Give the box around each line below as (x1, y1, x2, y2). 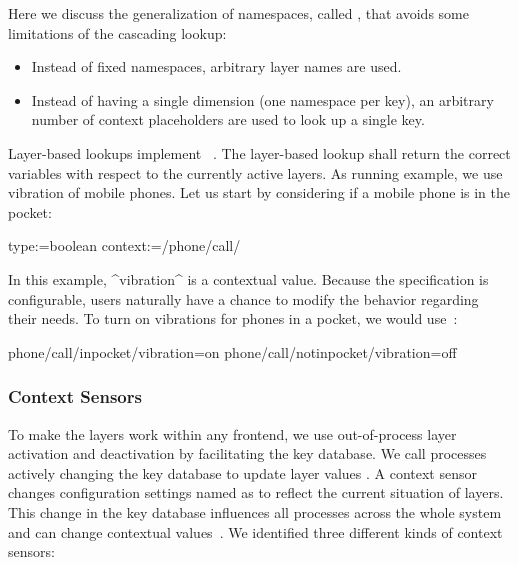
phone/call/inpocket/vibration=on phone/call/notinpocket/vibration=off (8, 341, 457, 362)
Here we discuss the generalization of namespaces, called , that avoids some (8, 3, 469, 23)
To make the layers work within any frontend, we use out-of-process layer (8, 423, 457, 444)
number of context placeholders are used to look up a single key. (31, 109, 425, 130)
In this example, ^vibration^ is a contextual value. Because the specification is (8, 268, 489, 289)
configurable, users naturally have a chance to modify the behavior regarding (8, 288, 479, 309)
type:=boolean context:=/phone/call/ (8, 235, 241, 256)
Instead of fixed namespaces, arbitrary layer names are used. (31, 56, 402, 77)
